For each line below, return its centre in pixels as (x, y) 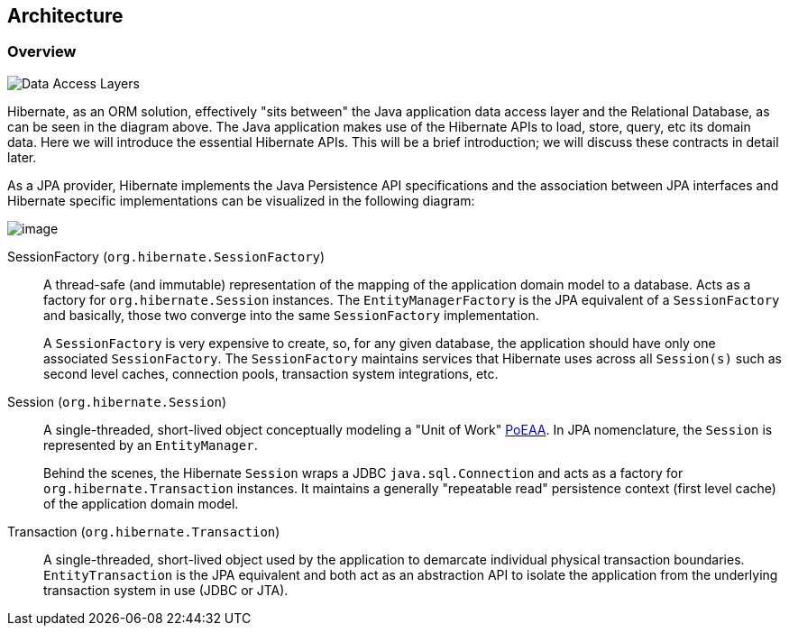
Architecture (65, 16)
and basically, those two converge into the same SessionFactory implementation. (291, 315)
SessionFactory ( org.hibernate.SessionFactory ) (166, 256)
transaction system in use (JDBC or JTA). (166, 590)
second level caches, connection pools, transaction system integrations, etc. (271, 373)
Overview (42, 52)
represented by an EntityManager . (151, 445)
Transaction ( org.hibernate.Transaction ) (144, 531)
